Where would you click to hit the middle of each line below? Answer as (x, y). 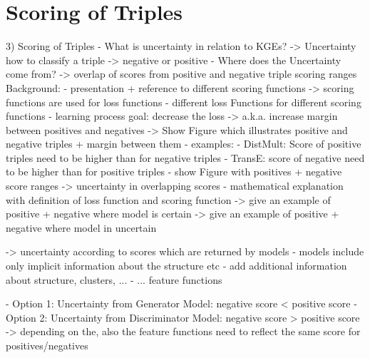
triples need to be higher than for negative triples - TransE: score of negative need (185, 157)
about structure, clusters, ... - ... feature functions (114, 279)
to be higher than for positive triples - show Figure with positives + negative (174, 172)
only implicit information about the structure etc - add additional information (176, 266)
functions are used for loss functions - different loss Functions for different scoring (184, 102)
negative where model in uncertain (81, 227)
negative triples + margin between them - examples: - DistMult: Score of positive (184, 144)
